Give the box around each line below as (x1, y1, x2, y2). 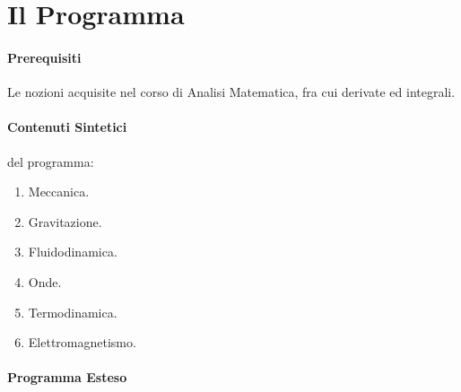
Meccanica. (28, 182, 90, 201)
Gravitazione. (28, 212, 102, 231)
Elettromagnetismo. (28, 333, 136, 352)
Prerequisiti (7, 48, 82, 66)
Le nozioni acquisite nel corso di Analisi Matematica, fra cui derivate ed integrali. (7, 83, 456, 101)
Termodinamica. (28, 302, 117, 321)
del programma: (7, 152, 94, 170)
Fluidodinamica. (28, 242, 117, 261)
